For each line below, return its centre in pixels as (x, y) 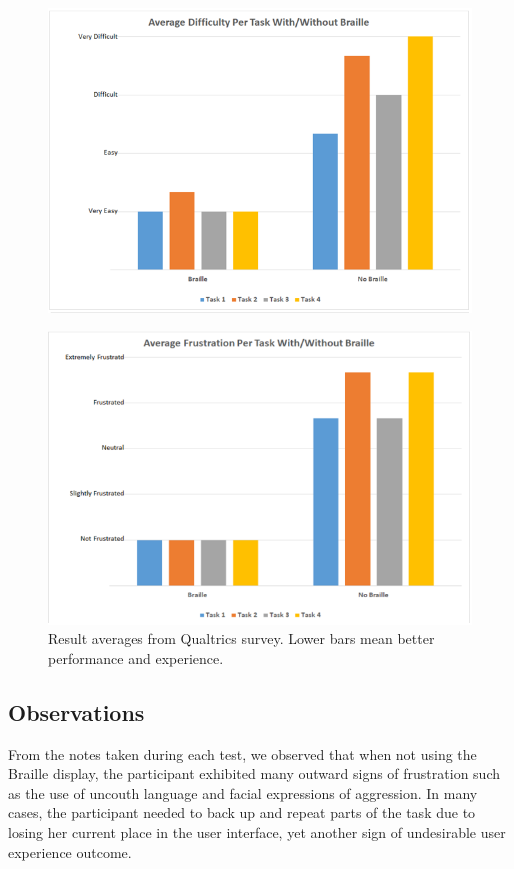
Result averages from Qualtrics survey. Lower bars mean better (241, 638)
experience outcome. (70, 851)
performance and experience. (136, 657)
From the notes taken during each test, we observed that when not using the (242, 753)
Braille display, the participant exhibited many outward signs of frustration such (254, 773)
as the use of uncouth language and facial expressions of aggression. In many (243, 792)
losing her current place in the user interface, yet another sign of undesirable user (257, 831)
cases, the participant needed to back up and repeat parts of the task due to (242, 812)
